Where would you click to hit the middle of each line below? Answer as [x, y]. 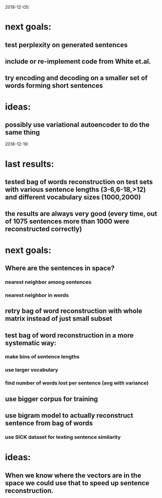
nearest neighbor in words [37, 295]
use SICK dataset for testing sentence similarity [63, 437]
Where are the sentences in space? [60, 268]
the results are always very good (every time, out [81, 214]
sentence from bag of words [49, 423]
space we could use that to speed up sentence [77, 483]
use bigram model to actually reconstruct [69, 416]
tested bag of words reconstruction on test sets [79, 182]
